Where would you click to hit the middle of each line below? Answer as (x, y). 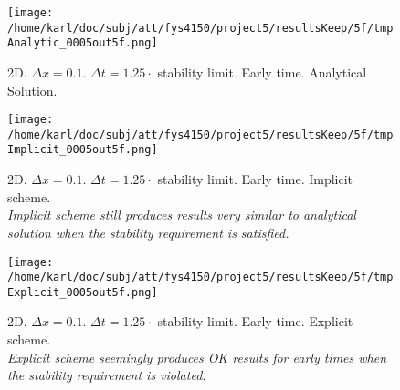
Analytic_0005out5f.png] (83, 43)
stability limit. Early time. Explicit (255, 321)
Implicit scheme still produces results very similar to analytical (182, 215)
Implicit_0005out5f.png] (83, 150)
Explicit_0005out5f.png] (83, 292)
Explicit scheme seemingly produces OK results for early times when (197, 357)
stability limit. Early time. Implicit (255, 179)
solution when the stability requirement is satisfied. (148, 232)
